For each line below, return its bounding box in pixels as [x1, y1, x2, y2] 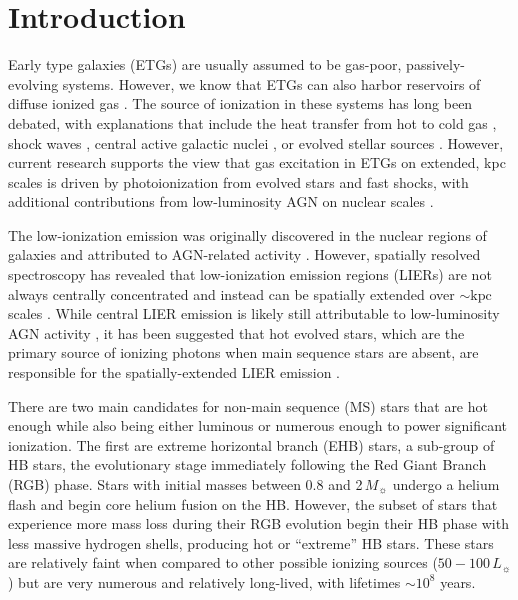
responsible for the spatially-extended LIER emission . [8, 362, 341, 383]
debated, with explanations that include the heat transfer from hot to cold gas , [8, 112, 497, 133]
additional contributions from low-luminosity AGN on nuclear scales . [8, 191, 434, 212]
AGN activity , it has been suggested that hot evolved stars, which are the [8, 322, 465, 343]
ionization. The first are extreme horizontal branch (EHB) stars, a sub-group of [8, 434, 495, 455]
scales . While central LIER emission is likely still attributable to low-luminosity [8, 303, 500, 324]
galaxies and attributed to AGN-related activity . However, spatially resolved [8, 244, 481, 265]
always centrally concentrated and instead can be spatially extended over [8, 283, 455, 304]
